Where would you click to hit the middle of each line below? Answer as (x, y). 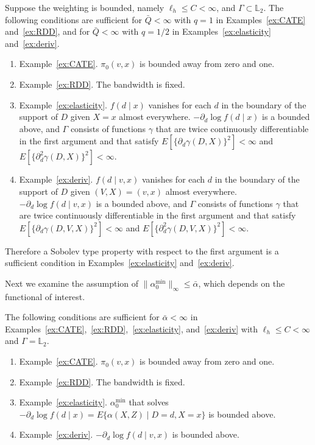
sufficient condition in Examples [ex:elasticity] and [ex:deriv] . (120, 263)
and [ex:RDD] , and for (48, 31)
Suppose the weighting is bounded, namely (85, 7)
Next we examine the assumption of (72, 283)
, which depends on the (242, 283)
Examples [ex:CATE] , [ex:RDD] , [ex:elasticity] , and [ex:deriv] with (132, 328)
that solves (149, 402)
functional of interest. (45, 296)
